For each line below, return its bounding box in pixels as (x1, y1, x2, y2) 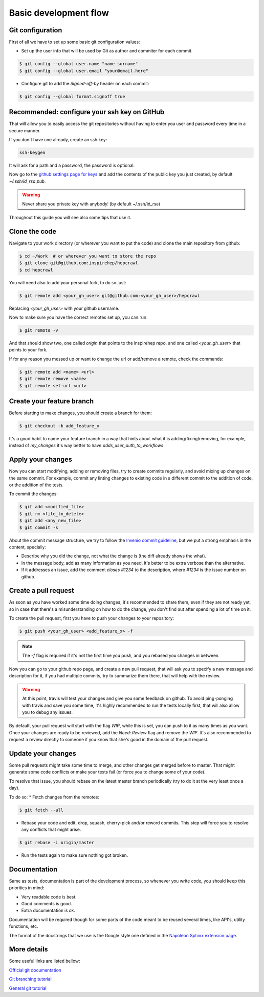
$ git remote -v (19, 327, 59, 333)
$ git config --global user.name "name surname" (19, 61, 138, 67)
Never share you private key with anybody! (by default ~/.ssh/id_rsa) (22, 201, 161, 207)
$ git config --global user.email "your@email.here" (19, 68, 149, 74)
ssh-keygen (19, 150, 45, 155)
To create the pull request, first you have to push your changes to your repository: (9, 615, 174, 621)
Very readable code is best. (21, 894, 77, 899)
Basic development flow (9, 7, 110, 18)
